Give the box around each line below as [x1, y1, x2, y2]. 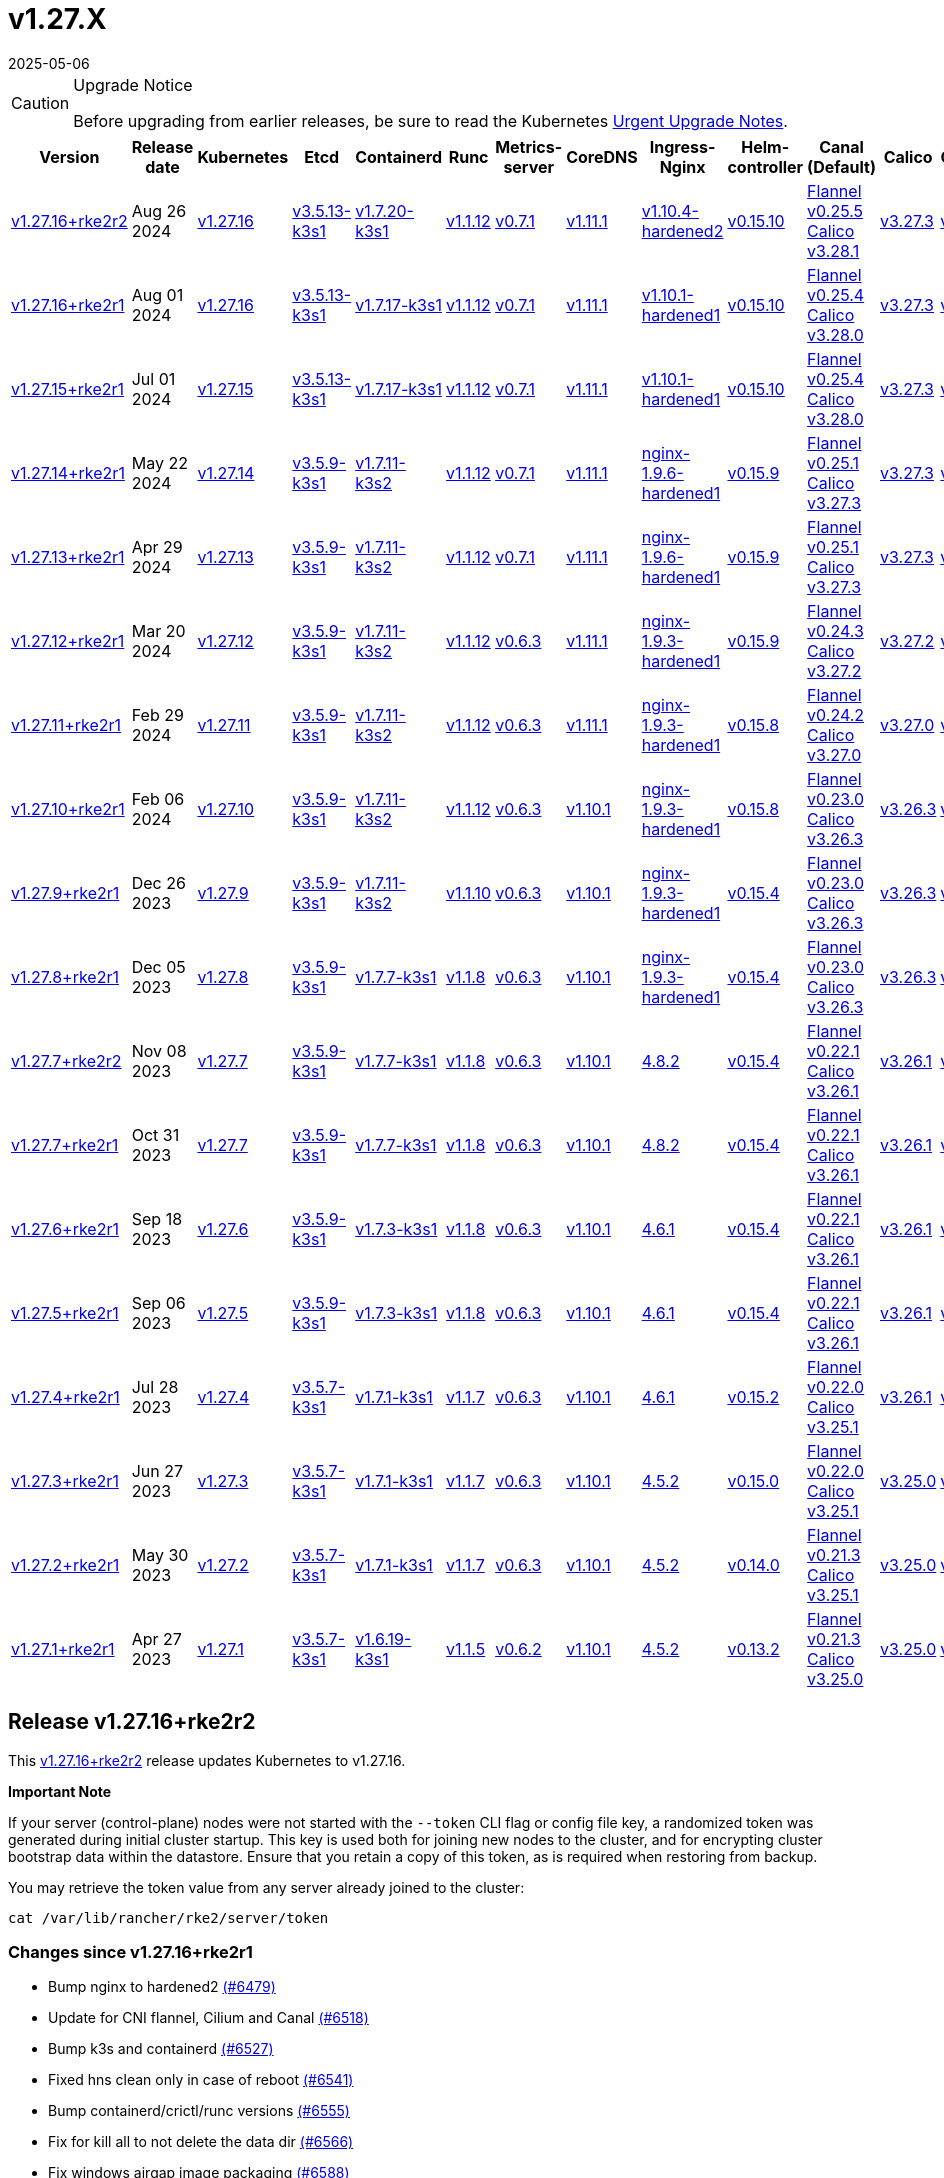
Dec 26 [131, 872, 186, 893]
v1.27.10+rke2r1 [11, 798, 125, 819]
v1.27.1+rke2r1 [11, 1638, 115, 1659]
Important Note [8, 1782, 112, 1800]
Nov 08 [131, 1040, 187, 1061]
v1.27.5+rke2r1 [11, 1302, 119, 1323]
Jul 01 [131, 368, 176, 389]
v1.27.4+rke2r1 [11, 1386, 120, 1407]
